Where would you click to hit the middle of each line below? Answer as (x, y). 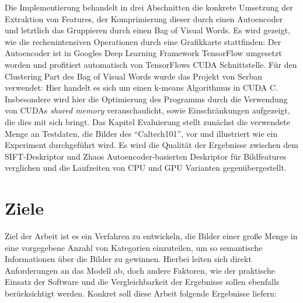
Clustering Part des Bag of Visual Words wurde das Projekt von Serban (134, 76)
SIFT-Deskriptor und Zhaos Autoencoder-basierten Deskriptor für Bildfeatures (146, 156)
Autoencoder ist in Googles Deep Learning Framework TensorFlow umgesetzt (143, 53)
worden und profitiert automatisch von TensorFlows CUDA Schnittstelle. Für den (151, 64)
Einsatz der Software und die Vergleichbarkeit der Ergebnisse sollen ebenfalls (142, 282)
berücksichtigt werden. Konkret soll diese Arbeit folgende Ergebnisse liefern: (141, 293)
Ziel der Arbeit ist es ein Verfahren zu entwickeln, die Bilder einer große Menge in (151, 236)
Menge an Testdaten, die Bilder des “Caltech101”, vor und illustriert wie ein (141, 133)
